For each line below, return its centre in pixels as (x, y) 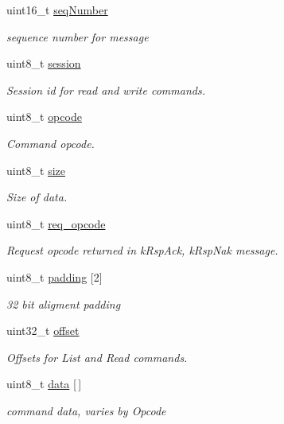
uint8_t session (44, 63)
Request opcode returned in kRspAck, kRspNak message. (142, 250)
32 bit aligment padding (64, 303)
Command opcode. (51, 143)
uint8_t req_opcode (56, 223)
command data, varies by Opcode (86, 410)
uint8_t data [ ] (44, 384)
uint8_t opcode (44, 117)
